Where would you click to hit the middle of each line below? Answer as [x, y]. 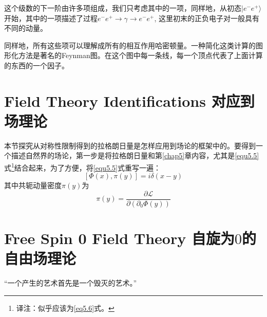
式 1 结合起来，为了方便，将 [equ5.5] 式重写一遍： [82, 167]
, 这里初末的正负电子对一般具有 [207, 18]
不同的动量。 [26, 28]
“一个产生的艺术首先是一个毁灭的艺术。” [71, 283]
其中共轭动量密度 [33, 185]
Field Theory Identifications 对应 [122, 100]
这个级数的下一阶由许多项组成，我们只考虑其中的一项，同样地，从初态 [123, 8]
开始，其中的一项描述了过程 [51, 18]
